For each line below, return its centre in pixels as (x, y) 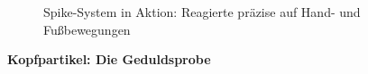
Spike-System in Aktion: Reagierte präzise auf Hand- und (202, 12)
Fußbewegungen (87, 29)
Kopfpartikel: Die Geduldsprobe (109, 59)
